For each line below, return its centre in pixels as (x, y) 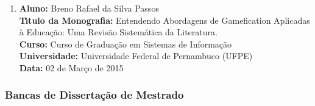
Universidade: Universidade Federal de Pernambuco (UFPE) (136, 56)
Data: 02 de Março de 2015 (71, 67)
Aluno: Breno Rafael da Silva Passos (89, 8)
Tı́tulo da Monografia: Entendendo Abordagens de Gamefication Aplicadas (165, 20)
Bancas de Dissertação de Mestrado (94, 95)
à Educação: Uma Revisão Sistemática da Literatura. (118, 32)
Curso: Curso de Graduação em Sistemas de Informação (126, 44)
